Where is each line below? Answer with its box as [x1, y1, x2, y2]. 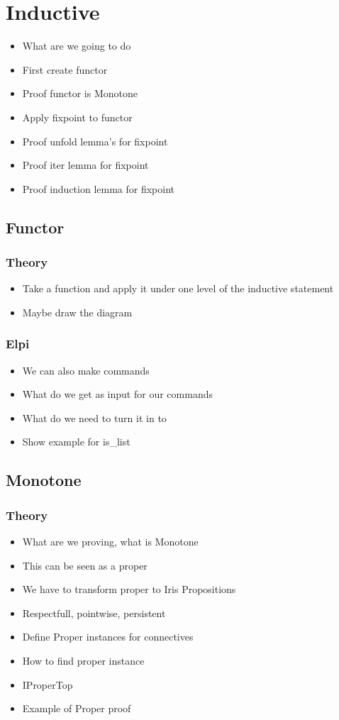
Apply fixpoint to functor [22, 109, 133, 124]
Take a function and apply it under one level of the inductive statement [22, 281, 334, 296]
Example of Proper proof [22, 701, 131, 716]
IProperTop [22, 677, 73, 692]
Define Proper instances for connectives [22, 629, 194, 644]
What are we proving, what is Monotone [22, 534, 199, 549]
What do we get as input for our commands [22, 387, 213, 401]
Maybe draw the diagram [22, 304, 133, 319]
